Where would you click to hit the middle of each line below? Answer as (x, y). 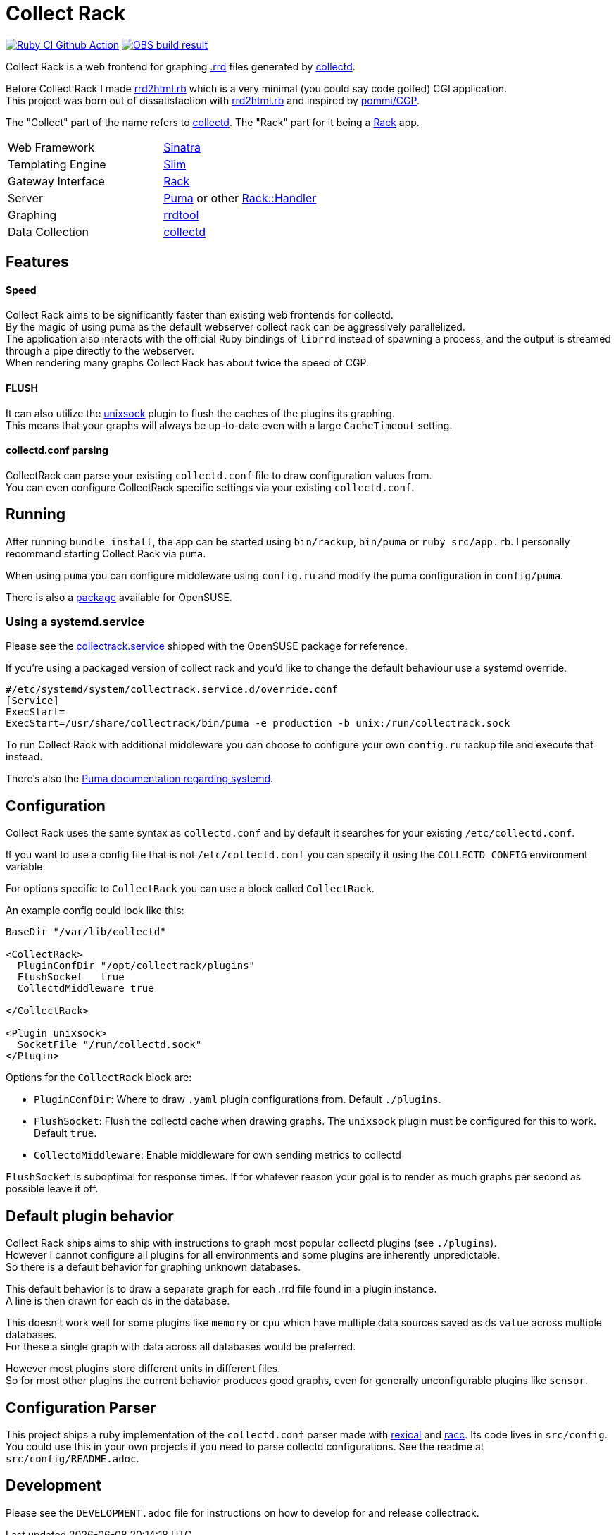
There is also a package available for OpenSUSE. (119, 597)
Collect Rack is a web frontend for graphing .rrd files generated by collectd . (181, 66)
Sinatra (182, 147)
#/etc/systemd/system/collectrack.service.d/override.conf (172, 690)
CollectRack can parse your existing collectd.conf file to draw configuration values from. (219, 475)
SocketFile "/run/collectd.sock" (109, 1045)
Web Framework (51, 147)
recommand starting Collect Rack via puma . (106, 553)
